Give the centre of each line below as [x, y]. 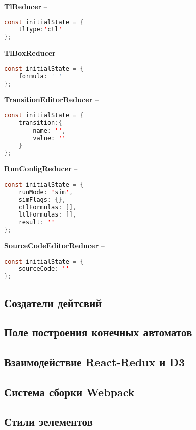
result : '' [37, 222]
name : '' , [49, 130]
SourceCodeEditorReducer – [54, 245]
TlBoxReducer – [33, 53]
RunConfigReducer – [41, 169]
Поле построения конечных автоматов [98, 332]
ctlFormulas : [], [47, 207]
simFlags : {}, [42, 200]
